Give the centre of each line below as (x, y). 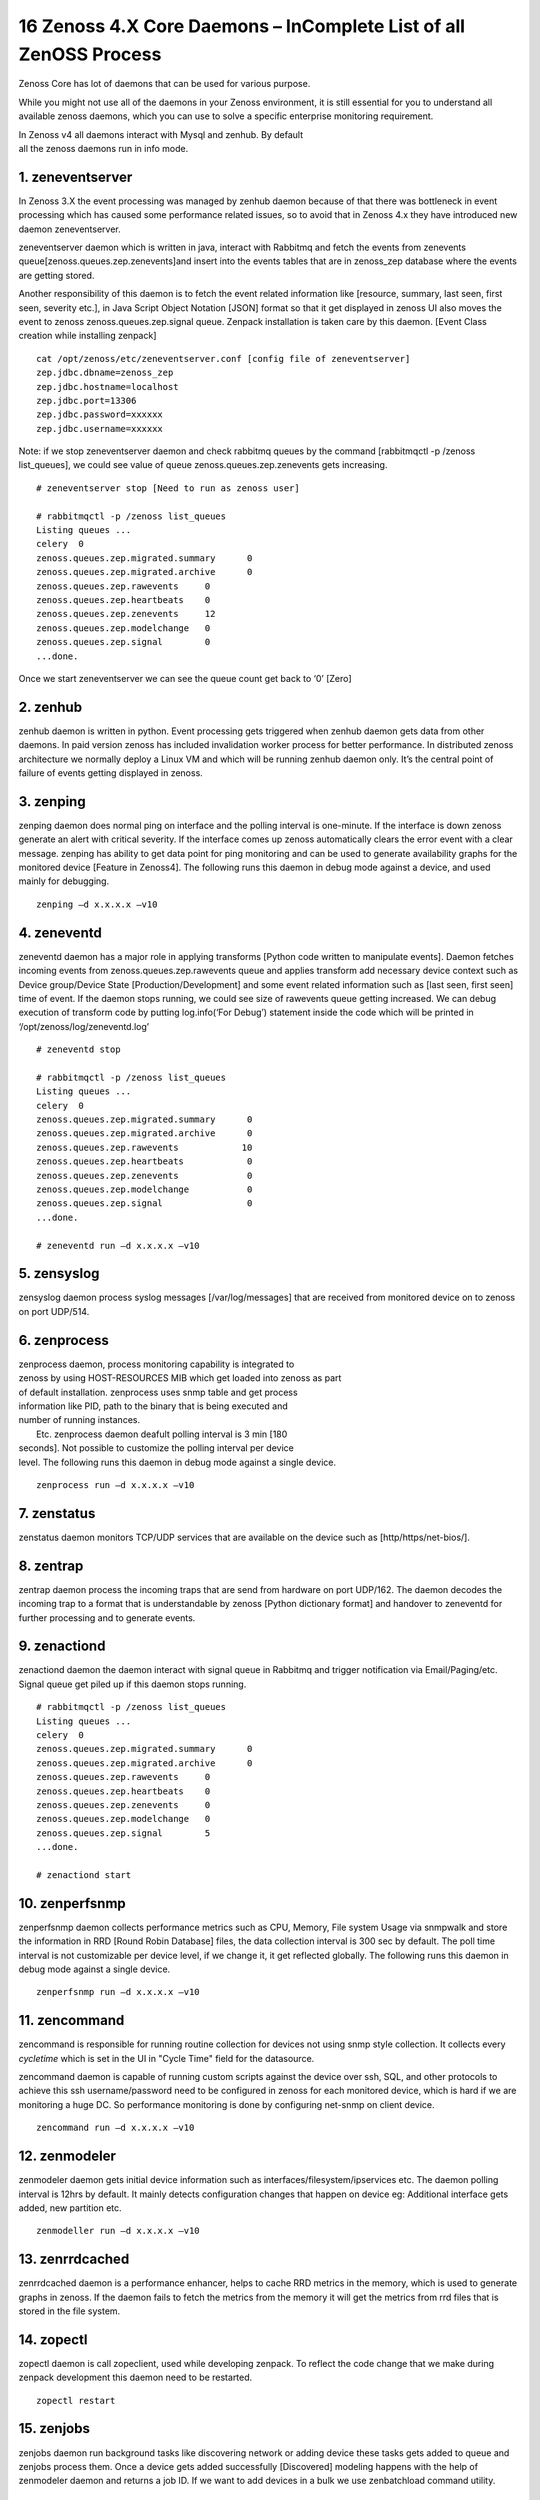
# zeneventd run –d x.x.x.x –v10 (118, 1245)
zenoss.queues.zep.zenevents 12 (126, 614)
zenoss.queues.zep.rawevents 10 (144, 1147)
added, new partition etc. (70, 2207)
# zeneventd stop (78, 1049)
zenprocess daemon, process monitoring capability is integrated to (156, 1364)
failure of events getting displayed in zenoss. (111, 773)
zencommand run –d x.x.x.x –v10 (115, 2128)
